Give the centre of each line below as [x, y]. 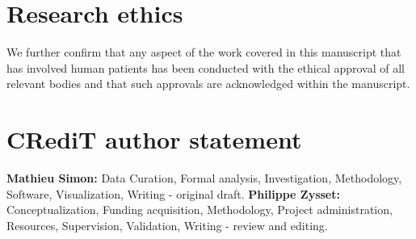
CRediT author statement [154, 139]
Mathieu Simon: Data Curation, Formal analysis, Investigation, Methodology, [204, 178]
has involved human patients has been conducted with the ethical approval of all [206, 67]
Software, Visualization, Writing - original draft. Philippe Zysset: [173, 193]
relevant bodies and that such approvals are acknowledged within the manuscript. [208, 84]
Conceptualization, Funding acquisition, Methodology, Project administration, [200, 210]
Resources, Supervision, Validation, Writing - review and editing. [167, 225]
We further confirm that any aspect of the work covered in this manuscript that [204, 52]
